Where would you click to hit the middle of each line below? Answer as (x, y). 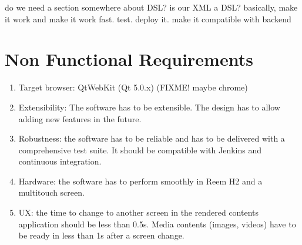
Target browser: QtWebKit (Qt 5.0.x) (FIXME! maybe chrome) (133, 87)
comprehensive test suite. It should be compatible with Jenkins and (140, 150)
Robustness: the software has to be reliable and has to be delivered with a (152, 138)
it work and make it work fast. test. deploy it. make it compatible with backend (148, 19)
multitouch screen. (51, 192)
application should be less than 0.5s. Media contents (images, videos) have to (157, 224)
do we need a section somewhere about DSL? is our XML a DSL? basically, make (151, 7)
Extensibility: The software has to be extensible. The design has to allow (149, 107)
